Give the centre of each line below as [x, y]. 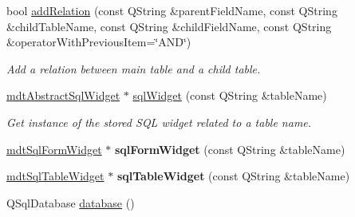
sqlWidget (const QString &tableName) [230, 95]
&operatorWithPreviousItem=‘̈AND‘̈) [99, 42]
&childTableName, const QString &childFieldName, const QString [169, 26]
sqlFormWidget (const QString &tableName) [230, 149]
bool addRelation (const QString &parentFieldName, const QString [172, 10]
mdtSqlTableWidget [55, 176]
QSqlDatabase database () [71, 202]
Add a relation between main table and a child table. [134, 68]
